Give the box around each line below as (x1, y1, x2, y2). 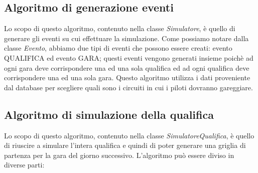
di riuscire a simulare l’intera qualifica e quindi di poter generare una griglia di (4, 140, 246, 150)
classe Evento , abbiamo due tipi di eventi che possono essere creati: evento (4, 43, 232, 53)
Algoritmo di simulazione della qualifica (4, 106, 214, 122)
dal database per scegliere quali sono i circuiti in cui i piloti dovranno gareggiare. (4, 82, 253, 92)
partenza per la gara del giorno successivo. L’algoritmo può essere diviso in (4, 149, 234, 160)
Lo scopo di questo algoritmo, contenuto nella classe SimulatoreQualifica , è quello (4, 130, 254, 140)
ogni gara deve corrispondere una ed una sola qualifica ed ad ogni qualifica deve (4, 62, 249, 73)
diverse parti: (4, 159, 45, 170)
